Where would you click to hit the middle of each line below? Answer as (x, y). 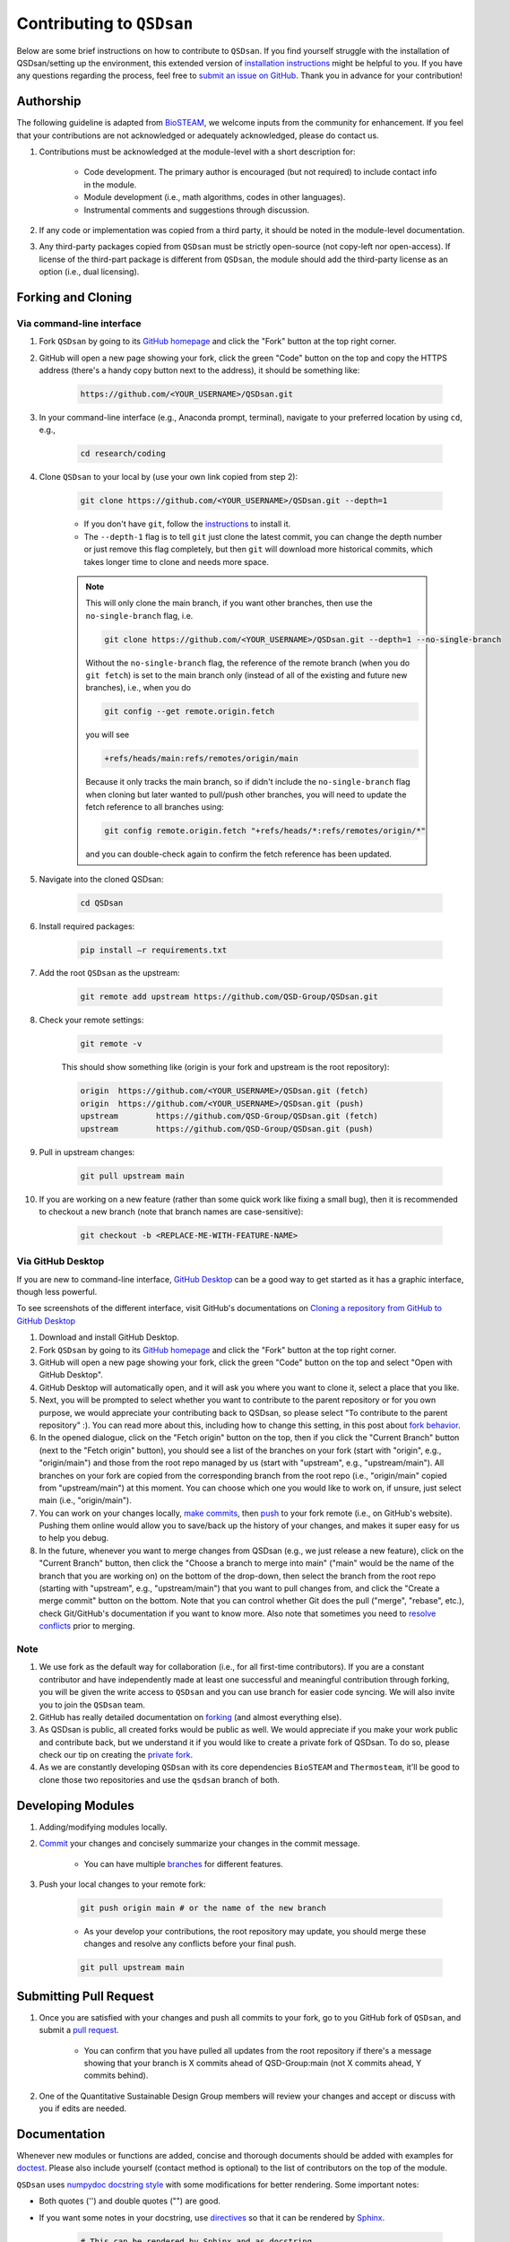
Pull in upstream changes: (87, 1151)
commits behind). (116, 2075)
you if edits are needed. (83, 2108)
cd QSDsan (102, 903)
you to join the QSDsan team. (92, 1705)
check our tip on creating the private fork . (116, 1755)
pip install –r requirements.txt (154, 950)
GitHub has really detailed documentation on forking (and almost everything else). (190, 1716)
